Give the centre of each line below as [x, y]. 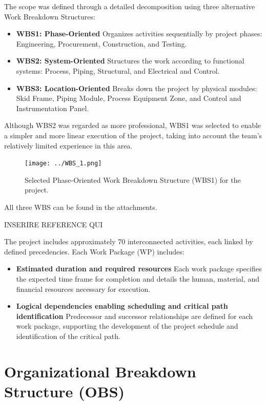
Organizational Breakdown [100, 371]
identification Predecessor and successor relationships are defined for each [135, 316]
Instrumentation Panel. [53, 108]
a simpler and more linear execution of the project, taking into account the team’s [133, 135]
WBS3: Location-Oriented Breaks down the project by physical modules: [137, 88]
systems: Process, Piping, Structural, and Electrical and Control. [118, 70]
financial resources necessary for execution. [83, 289]
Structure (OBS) [65, 391]
